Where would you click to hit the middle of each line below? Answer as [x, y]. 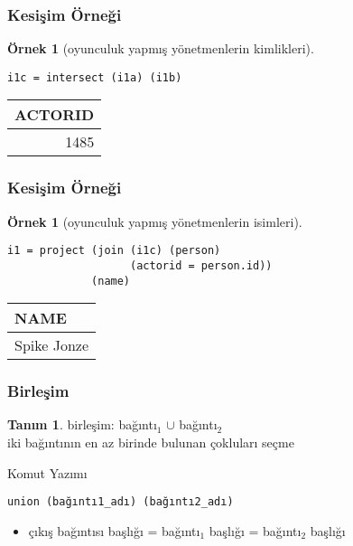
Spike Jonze [52, 345]
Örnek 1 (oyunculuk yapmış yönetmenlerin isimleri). [155, 221]
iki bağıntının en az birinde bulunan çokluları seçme [151, 442]
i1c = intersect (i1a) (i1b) [95, 77]
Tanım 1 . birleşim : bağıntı [82, 424]
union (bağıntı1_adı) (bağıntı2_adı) [121, 502]
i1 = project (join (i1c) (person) [114, 251]
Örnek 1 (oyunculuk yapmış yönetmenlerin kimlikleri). [161, 48]
